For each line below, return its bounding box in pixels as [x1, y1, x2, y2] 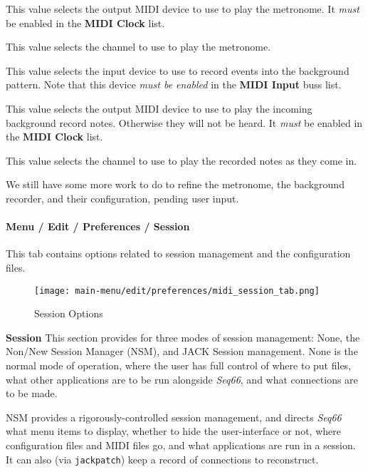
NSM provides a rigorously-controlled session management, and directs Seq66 [6, 409, 342, 424]
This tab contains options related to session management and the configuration [6, 246, 351, 261]
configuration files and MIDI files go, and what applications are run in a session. [6, 437, 356, 452]
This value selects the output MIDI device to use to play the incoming [6, 101, 312, 116]
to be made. [6, 386, 58, 401]
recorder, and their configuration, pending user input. [6, 190, 239, 205]
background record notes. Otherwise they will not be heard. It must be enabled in [6, 115, 363, 130]
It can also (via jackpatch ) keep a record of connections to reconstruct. [6, 451, 319, 466]
